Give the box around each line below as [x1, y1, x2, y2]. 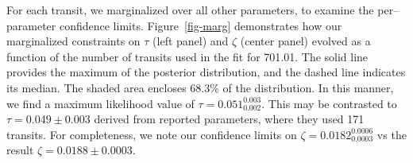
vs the [376, 126, 407, 142]
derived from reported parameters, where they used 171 [94, 111, 365, 127]
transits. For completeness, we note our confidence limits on [6, 126, 297, 142]
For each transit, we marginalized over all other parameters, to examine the [6, 2, 374, 17]
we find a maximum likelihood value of [6, 95, 195, 111]
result [6, 142, 34, 158]
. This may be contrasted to [261, 95, 397, 111]
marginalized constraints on [6, 33, 141, 49]
